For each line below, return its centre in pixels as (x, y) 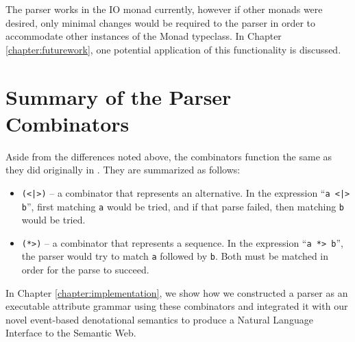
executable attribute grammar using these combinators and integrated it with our (177, 306)
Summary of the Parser (119, 96)
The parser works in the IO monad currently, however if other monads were (164, 9)
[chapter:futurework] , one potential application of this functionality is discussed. (173, 49)
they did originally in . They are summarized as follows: (123, 170)
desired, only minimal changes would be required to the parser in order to (161, 22)
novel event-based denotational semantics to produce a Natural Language (159, 319)
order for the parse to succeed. (85, 270)
